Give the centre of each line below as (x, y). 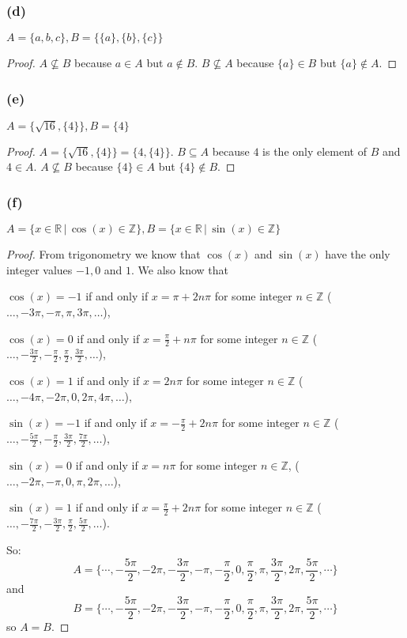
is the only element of (315, 151)
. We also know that (180, 269)
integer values (40, 269)
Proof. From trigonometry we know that (104, 254)
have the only (358, 254)
